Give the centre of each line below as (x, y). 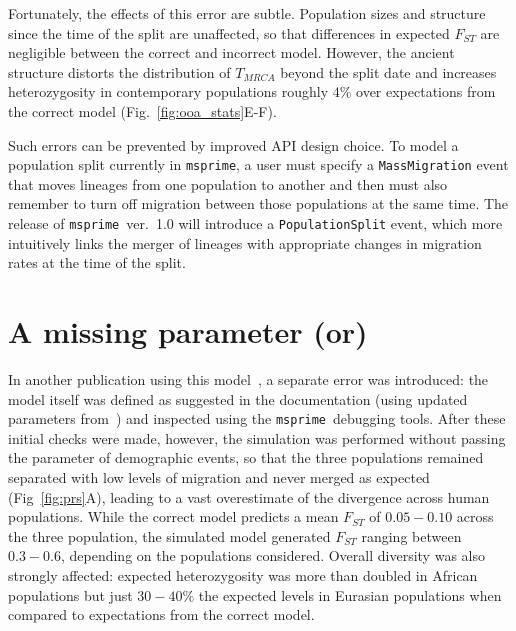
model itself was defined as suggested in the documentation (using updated (238, 398)
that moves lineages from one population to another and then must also (228, 183)
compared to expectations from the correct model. (161, 614)
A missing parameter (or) (188, 331)
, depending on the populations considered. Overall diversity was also (272, 555)
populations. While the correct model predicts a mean (173, 516)
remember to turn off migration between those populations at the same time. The (258, 203)
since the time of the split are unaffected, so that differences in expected (229, 32)
